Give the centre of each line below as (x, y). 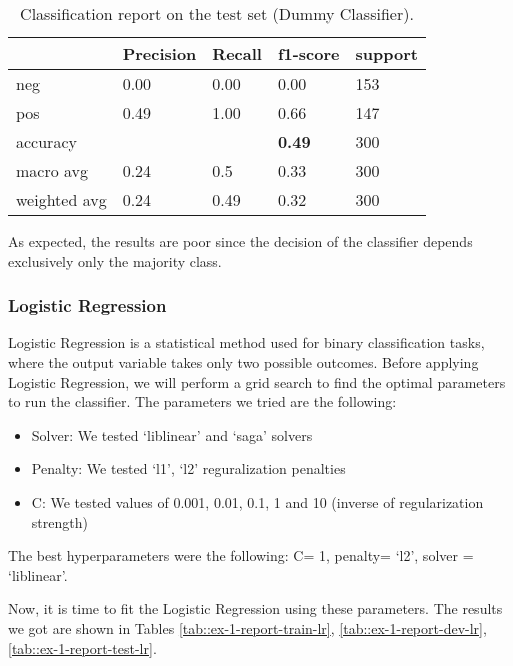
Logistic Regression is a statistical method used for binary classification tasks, (246, 342)
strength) (59, 521)
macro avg (52, 170)
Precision (159, 53)
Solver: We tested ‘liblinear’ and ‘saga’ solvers (172, 434)
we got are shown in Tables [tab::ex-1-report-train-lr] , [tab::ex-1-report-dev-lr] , (247, 627)
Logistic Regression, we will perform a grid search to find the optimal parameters (257, 381)
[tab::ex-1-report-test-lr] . (82, 647)
